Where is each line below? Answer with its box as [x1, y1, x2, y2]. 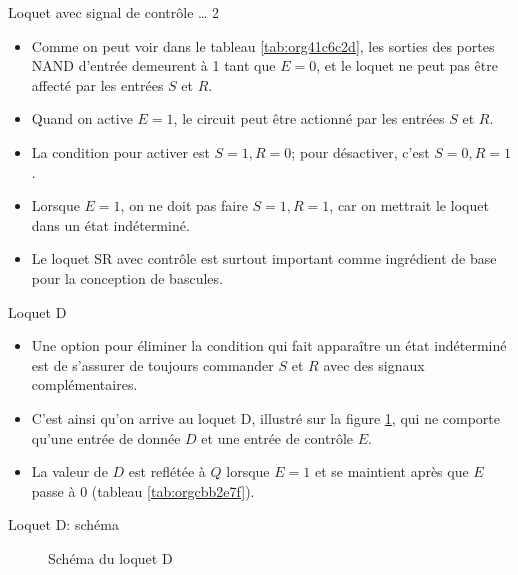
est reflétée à [128, 461, 206, 482]
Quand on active [31, 108, 133, 129]
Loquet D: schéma [8, 514, 119, 535]
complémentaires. [31, 374, 138, 395]
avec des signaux [323, 354, 425, 375]
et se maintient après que [314, 461, 469, 482]
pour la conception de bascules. [31, 267, 223, 288]
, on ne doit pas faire [120, 195, 248, 216]
